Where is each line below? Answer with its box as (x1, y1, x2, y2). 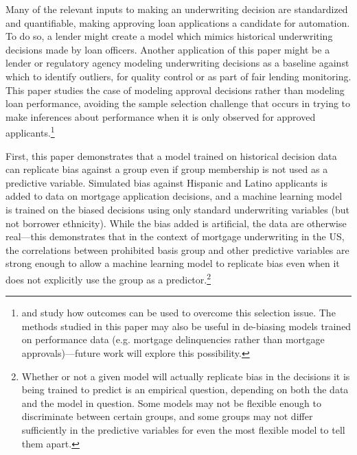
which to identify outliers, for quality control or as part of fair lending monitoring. (5, 69, 352, 83)
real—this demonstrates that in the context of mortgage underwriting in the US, (5, 229, 345, 244)
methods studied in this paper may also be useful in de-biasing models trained (21, 318, 352, 333)
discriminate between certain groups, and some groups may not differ (21, 409, 313, 423)
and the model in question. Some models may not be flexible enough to (21, 395, 321, 410)
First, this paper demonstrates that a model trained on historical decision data (5, 148, 337, 163)
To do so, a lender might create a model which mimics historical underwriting (5, 29, 333, 43)
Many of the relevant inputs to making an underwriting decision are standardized (5, 2, 348, 16)
